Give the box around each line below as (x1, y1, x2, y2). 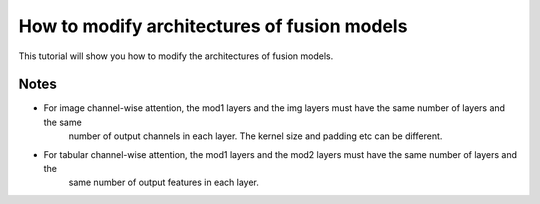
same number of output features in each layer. (68, 176, 260, 189)
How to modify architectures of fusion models (18, 15, 408, 37)
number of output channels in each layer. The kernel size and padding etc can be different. (68, 130, 443, 142)
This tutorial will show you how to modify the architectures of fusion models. (18, 50, 334, 62)
